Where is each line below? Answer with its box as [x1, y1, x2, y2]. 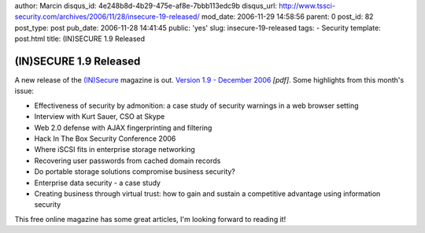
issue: [14, 87, 35, 96]
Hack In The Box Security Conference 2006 [34, 134, 176, 143]
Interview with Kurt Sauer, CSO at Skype [34, 112, 165, 121]
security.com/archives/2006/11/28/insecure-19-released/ [14, 12, 200, 21]
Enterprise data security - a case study [34, 178, 161, 187]
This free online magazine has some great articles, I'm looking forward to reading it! [14, 214, 286, 224]
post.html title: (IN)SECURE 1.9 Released [14, 34, 146, 43]
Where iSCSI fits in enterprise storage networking [34, 145, 196, 154]
